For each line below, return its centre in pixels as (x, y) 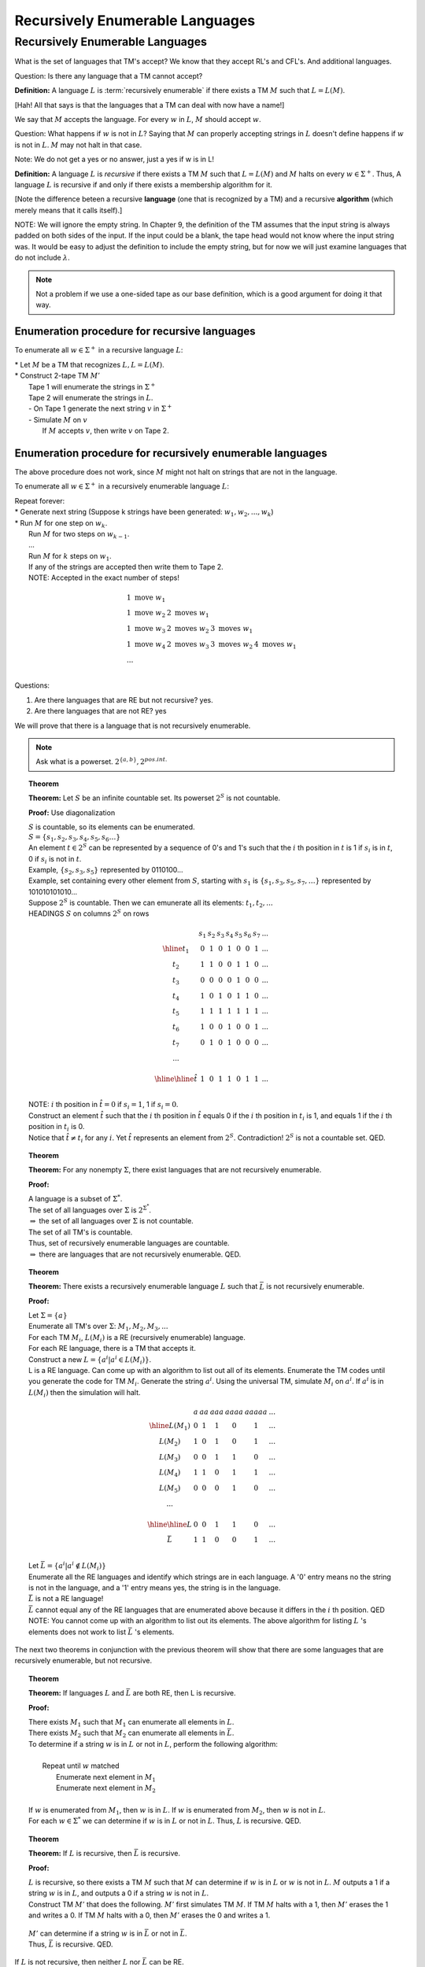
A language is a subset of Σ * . (76, 1198)
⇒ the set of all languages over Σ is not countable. (112, 1221)
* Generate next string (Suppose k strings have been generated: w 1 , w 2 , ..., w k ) (144, 513)
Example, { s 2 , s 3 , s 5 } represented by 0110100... (106, 871)
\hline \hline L (170, 1524)
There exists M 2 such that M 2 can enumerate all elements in (127, 1734)
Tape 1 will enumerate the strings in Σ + (92, 386)
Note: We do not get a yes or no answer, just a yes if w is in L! (115, 159)
